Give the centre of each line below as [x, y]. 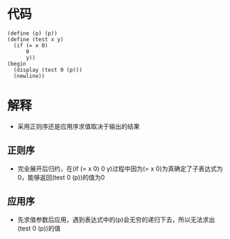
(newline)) [29, 76]
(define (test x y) [36, 39]
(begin [17, 63]
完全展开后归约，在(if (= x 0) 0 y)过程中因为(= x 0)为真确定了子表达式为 [120, 169]
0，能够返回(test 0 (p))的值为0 [61, 177]
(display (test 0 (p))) [48, 70]
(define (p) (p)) [32, 33]
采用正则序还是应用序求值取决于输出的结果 [78, 126]
